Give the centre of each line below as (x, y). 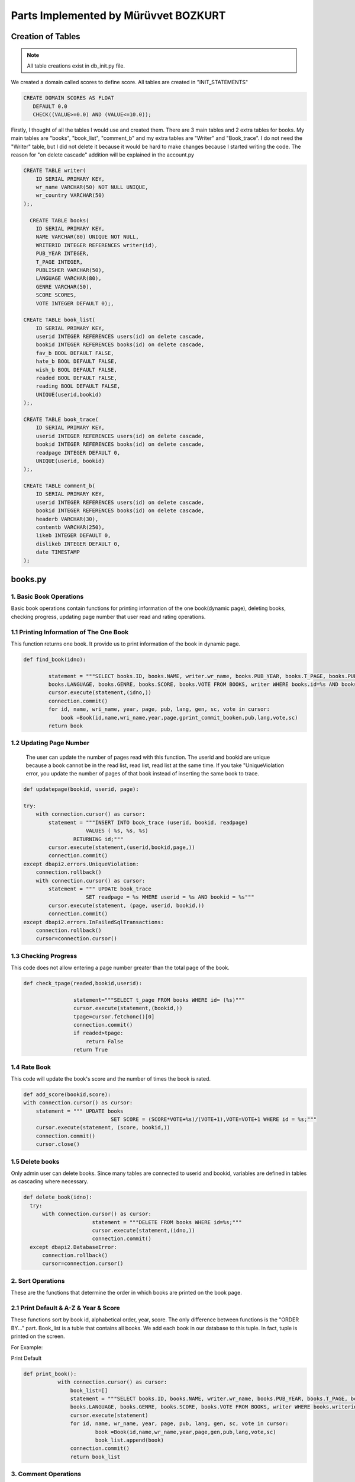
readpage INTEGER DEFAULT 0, (78, 453)
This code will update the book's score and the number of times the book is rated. (111, 1078)
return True (91, 1050)
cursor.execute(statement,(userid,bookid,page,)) (122, 847)
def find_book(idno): (55, 659)
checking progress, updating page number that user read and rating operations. (108, 617)
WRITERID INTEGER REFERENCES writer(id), (97, 245)
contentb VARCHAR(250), (70, 527)
